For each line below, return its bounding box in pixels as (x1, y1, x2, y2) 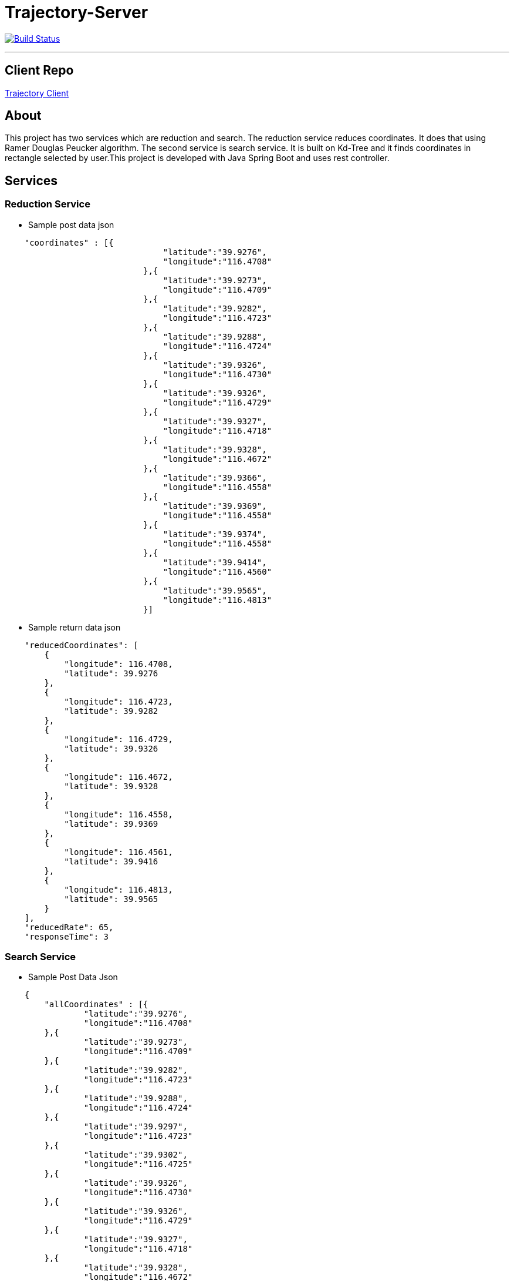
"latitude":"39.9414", (163, 557, 267, 567)
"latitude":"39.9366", (163, 472, 267, 482)
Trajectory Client (5, 88, 69, 98)
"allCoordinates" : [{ (44, 1000, 148, 1010)
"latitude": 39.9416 (64, 856, 158, 866)
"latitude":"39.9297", (83, 1122, 188, 1132)
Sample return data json (28, 622, 121, 632)
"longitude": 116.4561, (64, 847, 173, 857)
